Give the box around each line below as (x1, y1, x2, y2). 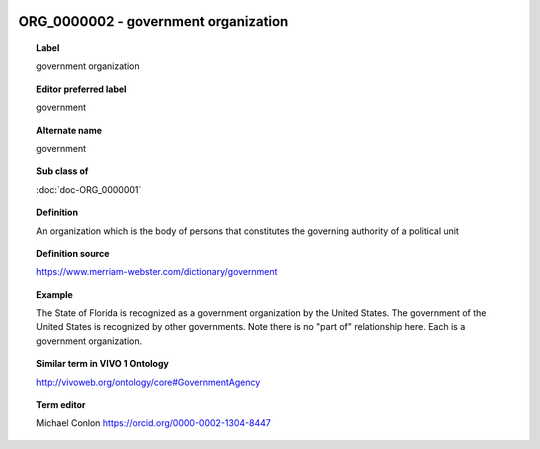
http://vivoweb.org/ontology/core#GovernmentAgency (36, 376, 261, 388)
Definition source (36, 247, 110, 259)
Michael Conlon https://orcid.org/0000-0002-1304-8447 (36, 417, 272, 429)
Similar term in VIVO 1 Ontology (36, 358, 169, 370)
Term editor (36, 399, 86, 411)
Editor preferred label (36, 83, 127, 95)
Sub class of (36, 165, 89, 177)
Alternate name (36, 124, 103, 136)
